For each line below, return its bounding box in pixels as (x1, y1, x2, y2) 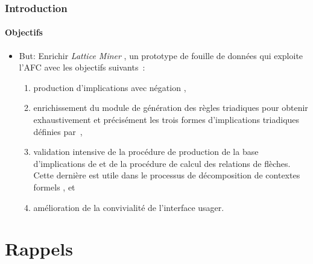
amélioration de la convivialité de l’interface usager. (33, 201, 224, 213)
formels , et (33, 180, 75, 193)
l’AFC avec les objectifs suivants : (19, 61, 145, 74)
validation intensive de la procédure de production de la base (33, 145, 259, 158)
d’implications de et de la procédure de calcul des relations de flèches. (33, 157, 291, 169)
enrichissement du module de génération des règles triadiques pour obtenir (33, 101, 308, 114)
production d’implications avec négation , (33, 81, 186, 93)
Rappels (5, 236, 73, 261)
